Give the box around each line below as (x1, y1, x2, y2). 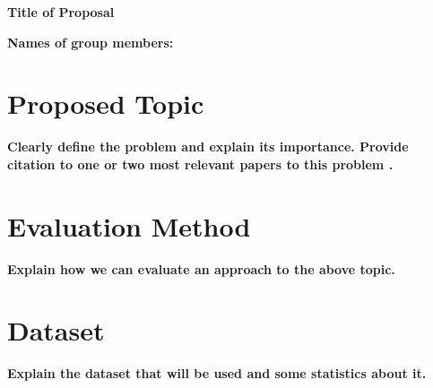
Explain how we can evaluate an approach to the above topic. (7, 259, 395, 278)
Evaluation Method (7, 207, 251, 244)
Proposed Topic (7, 85, 204, 122)
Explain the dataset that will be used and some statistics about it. (7, 364, 427, 383)
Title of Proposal (7, 3, 115, 21)
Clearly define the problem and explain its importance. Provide (7, 137, 409, 156)
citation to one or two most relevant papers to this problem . (7, 154, 394, 173)
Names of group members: (7, 32, 174, 51)
